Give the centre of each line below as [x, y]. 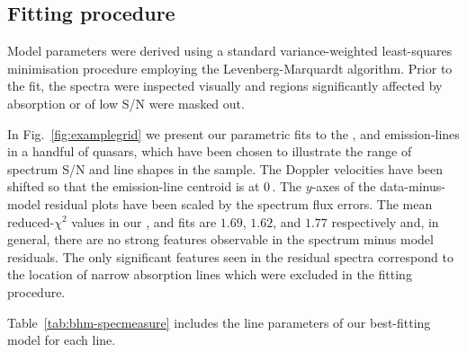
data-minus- [413, 186]
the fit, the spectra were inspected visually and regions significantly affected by [225, 86]
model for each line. [62, 340]
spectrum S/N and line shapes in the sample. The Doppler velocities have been [225, 168]
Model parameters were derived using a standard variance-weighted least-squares [230, 51]
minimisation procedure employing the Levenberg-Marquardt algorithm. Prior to [230, 68]
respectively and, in [385, 221]
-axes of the [344, 186]
